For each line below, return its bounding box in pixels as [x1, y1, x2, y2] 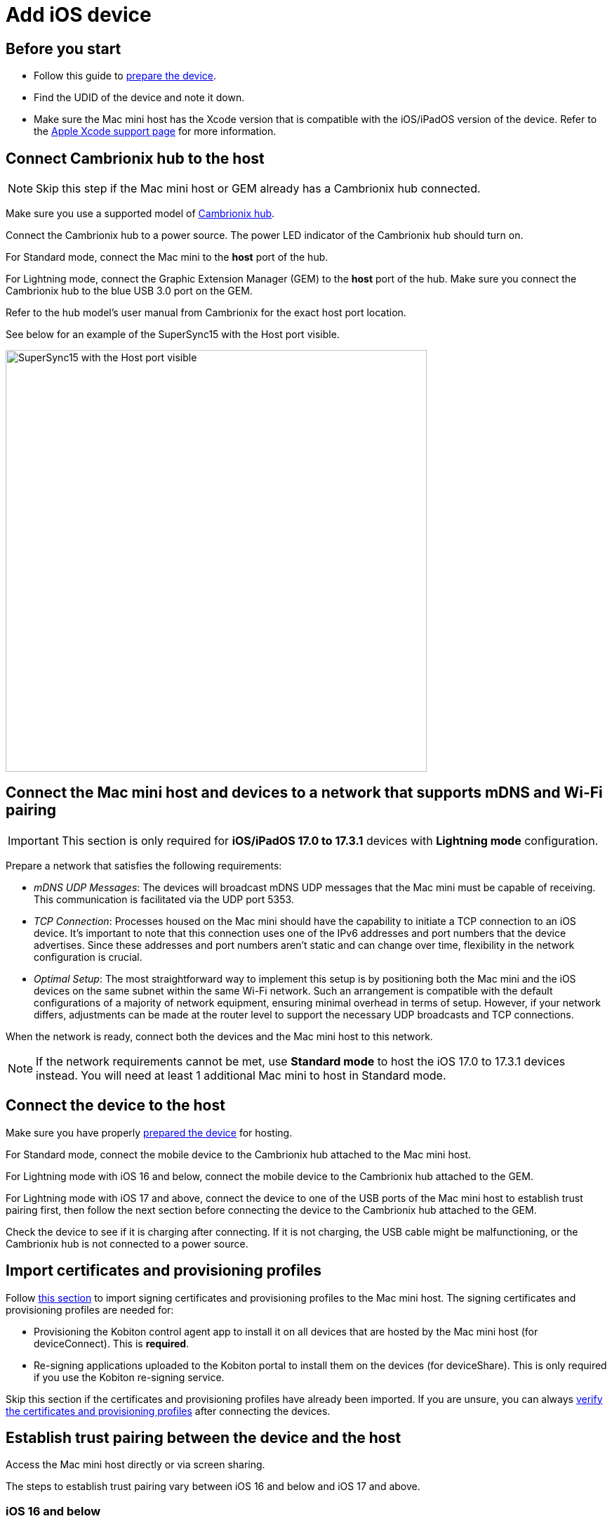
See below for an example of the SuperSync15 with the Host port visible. [6, 328, 340, 341]
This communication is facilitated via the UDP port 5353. [34, 893, 294, 905]
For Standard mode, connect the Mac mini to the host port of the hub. [6, 251, 328, 264]
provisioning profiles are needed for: [6, 1303, 174, 1316]
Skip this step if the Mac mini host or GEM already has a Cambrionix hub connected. [36, 181, 481, 196]
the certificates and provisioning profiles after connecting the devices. [6, 1404, 331, 1417]
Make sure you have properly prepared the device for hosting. [6, 1126, 293, 1139]
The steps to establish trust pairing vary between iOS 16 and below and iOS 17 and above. [6, 1480, 420, 1493]
